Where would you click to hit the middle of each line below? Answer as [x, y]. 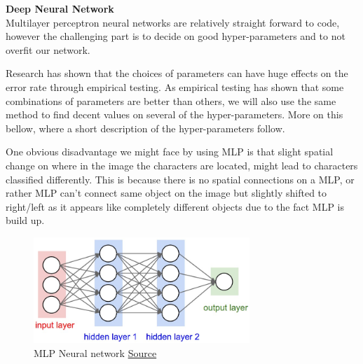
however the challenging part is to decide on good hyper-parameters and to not [176, 36]
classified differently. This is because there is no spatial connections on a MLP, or [180, 179]
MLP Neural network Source [95, 352]
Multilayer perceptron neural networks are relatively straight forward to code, [173, 22]
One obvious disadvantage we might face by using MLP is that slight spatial [170, 152]
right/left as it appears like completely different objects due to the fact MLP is [175, 206]
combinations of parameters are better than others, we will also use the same [171, 100]
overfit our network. [48, 49]
